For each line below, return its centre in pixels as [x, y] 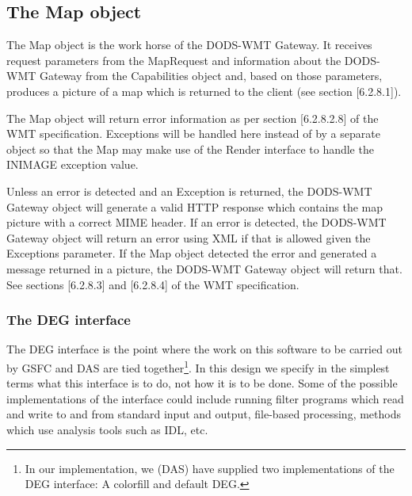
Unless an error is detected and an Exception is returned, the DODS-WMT [189, 191]
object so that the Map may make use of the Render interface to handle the [190, 149]
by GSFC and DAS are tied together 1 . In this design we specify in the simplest [198, 366]
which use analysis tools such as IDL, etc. [107, 429]
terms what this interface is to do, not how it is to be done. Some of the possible [202, 383]
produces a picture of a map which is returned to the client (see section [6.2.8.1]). [204, 91]
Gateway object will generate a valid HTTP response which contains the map [195, 206]
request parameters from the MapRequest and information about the [174, 60]
